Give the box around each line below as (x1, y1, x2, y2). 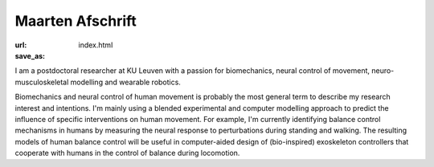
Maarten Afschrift (14, 12, 137, 30)
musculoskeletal (14, 77, 69, 87)
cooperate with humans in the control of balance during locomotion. (14, 149, 240, 158)
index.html (78, 40, 113, 50)
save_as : (14, 51, 46, 60)
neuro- (371, 66, 395, 75)
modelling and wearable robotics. (70, 77, 181, 87)
